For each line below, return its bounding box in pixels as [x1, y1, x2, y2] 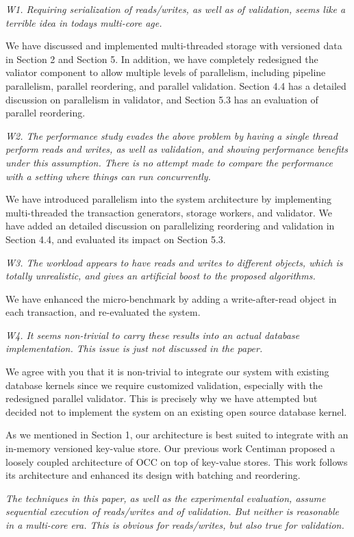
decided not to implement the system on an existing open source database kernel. [5, 404, 347, 419]
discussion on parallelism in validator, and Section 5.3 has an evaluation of [5, 92, 318, 106]
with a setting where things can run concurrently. [5, 168, 211, 183]
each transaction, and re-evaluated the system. [5, 305, 201, 319]
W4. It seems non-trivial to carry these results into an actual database [5, 327, 300, 342]
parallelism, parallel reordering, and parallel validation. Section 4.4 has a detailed [5, 78, 346, 92]
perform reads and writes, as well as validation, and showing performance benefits [5, 142, 348, 156]
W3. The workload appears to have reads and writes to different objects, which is [5, 255, 343, 269]
